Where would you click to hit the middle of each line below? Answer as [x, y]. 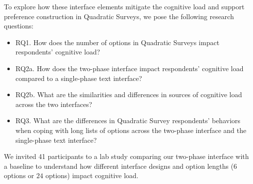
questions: [19, 26]
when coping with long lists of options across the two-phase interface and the [131, 130]
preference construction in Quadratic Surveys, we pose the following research [119, 16]
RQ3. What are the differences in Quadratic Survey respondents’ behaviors [128, 120]
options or [19, 175]
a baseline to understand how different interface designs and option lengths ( [119, 166]
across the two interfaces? [54, 104]
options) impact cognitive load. [92, 175]
